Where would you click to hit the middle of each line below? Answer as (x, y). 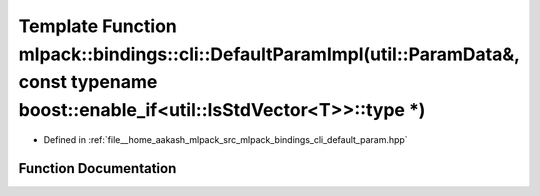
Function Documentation (97, 168)
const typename (88, 82)
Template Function (97, 26)
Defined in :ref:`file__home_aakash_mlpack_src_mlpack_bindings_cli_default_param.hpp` (226, 139)
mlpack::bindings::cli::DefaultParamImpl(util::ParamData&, (269, 54)
